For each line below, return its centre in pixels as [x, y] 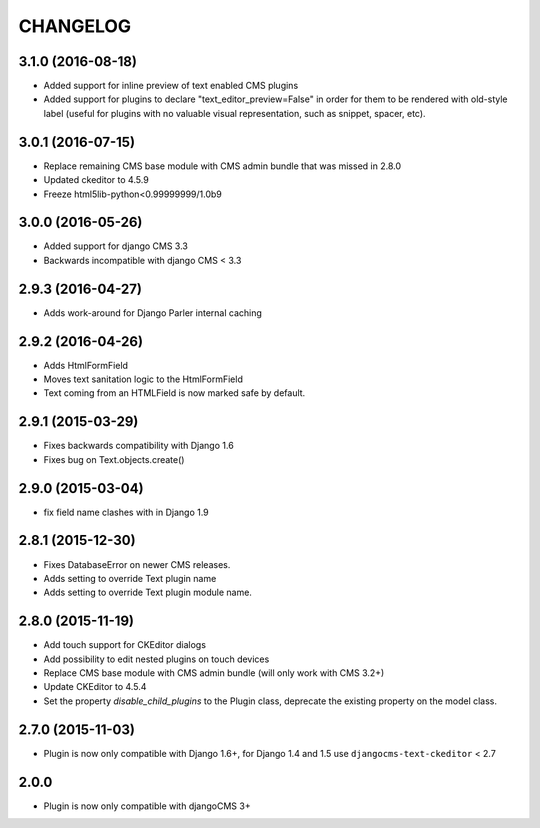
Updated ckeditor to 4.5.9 [96, 180]
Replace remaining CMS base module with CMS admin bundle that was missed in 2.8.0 [222, 166]
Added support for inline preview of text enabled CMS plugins [171, 86]
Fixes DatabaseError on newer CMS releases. [137, 564]
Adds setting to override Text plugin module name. [147, 592]
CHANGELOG [75, 26]
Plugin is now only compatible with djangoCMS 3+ [147, 806]
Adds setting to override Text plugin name [130, 578]
